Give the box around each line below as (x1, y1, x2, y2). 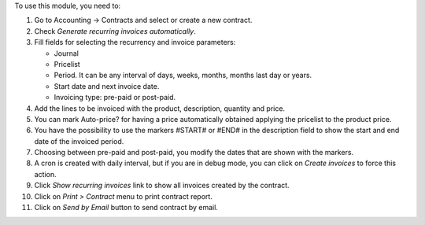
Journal (54, 48, 79, 58)
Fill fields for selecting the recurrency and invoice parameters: (34, 38, 236, 47)
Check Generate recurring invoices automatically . (34, 26, 196, 35)
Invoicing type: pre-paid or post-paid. (54, 93, 176, 102)
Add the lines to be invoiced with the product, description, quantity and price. (34, 103, 286, 113)
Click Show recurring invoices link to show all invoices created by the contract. (34, 181, 290, 190)
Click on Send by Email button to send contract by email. (34, 203, 218, 212)
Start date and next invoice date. (54, 81, 160, 90)
